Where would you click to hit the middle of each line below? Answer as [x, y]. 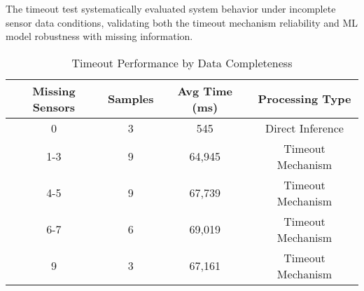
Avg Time [205, 90]
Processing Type [304, 99]
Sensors [54, 107]
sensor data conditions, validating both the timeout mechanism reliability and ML [182, 22]
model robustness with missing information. [99, 36]
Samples [131, 99]
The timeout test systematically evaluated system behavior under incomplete [171, 8]
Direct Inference [304, 128]
